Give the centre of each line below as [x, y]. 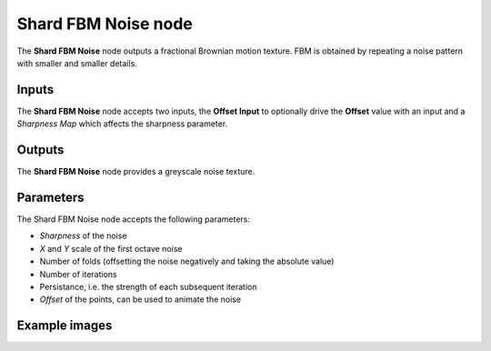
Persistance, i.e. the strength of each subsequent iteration [148, 287]
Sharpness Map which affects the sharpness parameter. [122, 124]
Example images [65, 326]
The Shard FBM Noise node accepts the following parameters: [133, 219]
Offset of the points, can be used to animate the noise [140, 299]
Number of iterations [78, 274]
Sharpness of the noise [83, 236]
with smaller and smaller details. [77, 63]
